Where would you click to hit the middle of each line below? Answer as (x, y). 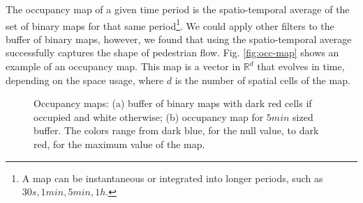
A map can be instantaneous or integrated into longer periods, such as (172, 178)
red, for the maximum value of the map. (119, 144)
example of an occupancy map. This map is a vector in (123, 66)
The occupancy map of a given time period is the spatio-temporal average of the (178, 9)
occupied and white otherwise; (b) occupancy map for (149, 116)
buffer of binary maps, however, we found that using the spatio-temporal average (179, 39)
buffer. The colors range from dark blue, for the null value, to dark (176, 130)
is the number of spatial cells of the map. (262, 80)
